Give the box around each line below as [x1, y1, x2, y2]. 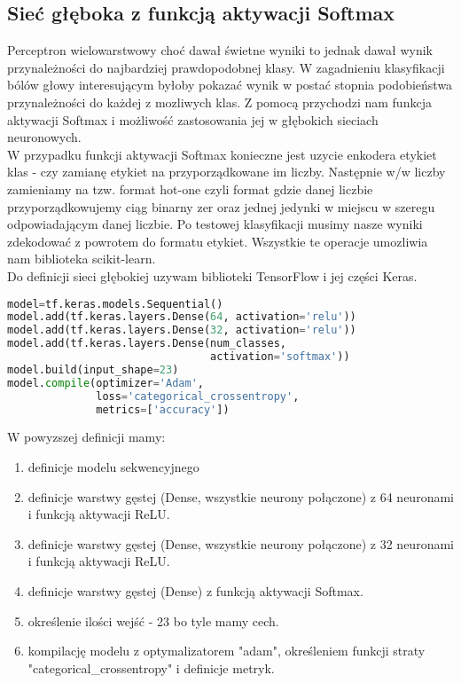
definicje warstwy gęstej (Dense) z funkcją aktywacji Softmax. [27, 581, 363, 600]
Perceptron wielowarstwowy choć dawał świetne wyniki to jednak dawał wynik [7, 41, 434, 59]
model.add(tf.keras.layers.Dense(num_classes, [7, 337, 286, 350]
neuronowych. [7, 128, 82, 146]
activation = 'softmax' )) [210, 350, 350, 364]
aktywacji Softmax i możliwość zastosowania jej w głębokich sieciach [7, 110, 379, 129]
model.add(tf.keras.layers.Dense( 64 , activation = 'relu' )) [7, 310, 356, 324]
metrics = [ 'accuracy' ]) [96, 403, 230, 416]
